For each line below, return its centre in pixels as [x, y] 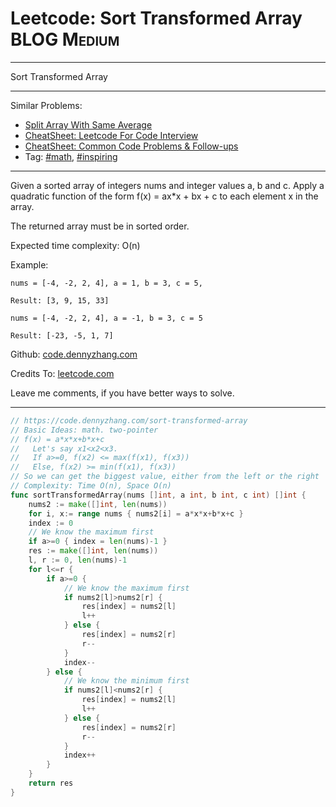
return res [51, 783]
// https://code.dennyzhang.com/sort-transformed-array [129, 420]
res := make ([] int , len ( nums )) [93, 551]
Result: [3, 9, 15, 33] [60, 300]
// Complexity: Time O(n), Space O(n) [91, 486]
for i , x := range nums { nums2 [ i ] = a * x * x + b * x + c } [136, 513]
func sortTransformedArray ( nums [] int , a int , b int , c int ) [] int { [158, 495]
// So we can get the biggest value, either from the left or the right [165, 477]
